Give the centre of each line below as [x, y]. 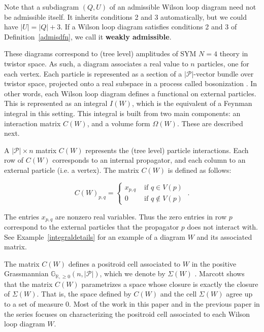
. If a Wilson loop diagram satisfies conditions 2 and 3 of [149, 27]
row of [14, 160]
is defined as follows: [200, 170]
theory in [234, 53]
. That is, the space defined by [84, 294]
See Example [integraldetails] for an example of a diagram [95, 236]
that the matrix [28, 284]
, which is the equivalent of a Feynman [192, 103]
